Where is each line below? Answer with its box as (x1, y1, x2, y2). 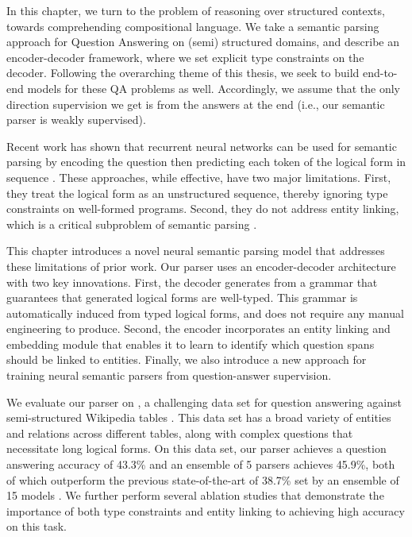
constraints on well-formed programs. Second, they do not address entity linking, (6, 200, 399, 217)
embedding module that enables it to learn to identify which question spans (6, 335, 375, 352)
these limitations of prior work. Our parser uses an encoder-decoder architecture (6, 257, 396, 274)
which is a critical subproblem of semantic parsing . (6, 215, 257, 232)
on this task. (6, 518, 67, 535)
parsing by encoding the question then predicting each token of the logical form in (6, 153, 406, 170)
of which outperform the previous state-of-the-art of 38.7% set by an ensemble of (6, 471, 399, 488)
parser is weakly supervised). (6, 111, 146, 128)
